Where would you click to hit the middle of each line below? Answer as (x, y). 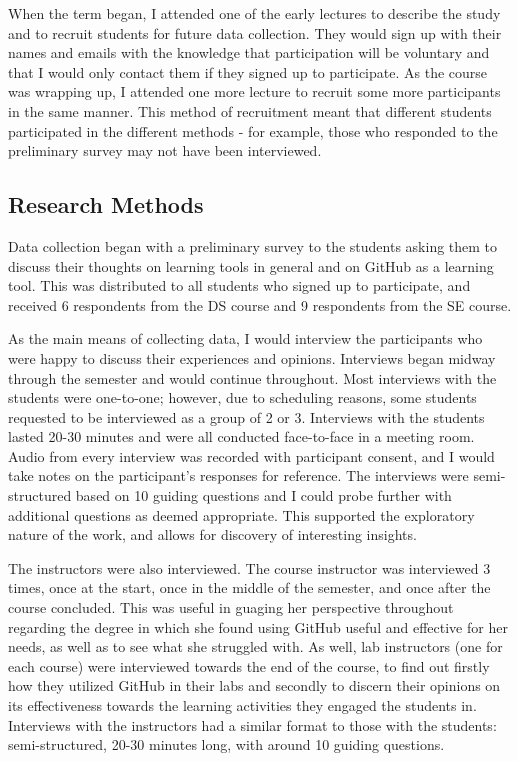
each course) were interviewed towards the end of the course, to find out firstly (249, 665)
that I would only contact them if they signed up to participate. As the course (248, 71)
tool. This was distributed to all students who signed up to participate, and (239, 285)
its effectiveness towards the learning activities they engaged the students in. (242, 705)
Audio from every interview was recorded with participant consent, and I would (251, 455)
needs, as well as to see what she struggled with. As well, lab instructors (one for (255, 646)
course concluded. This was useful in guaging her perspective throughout (231, 607)
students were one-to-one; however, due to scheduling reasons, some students (242, 397)
